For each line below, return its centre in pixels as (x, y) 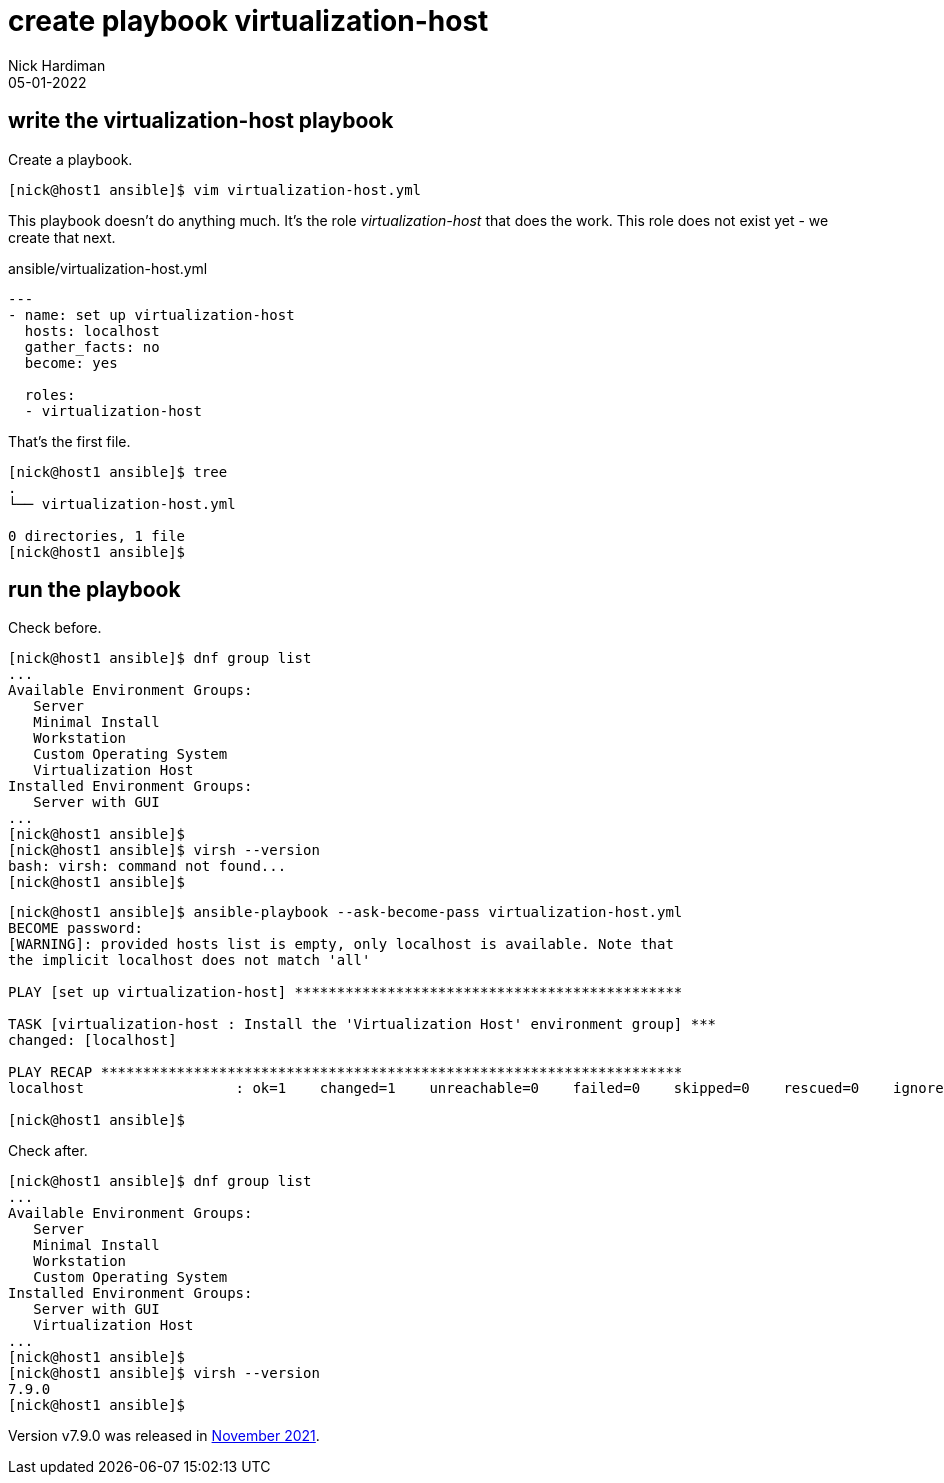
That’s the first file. (69, 441)
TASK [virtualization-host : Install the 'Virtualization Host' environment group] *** (362, 1024)
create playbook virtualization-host (248, 21)
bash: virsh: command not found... (147, 866)
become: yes (71, 362)
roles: (50, 394)
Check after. (48, 1151)
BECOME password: (75, 928)
